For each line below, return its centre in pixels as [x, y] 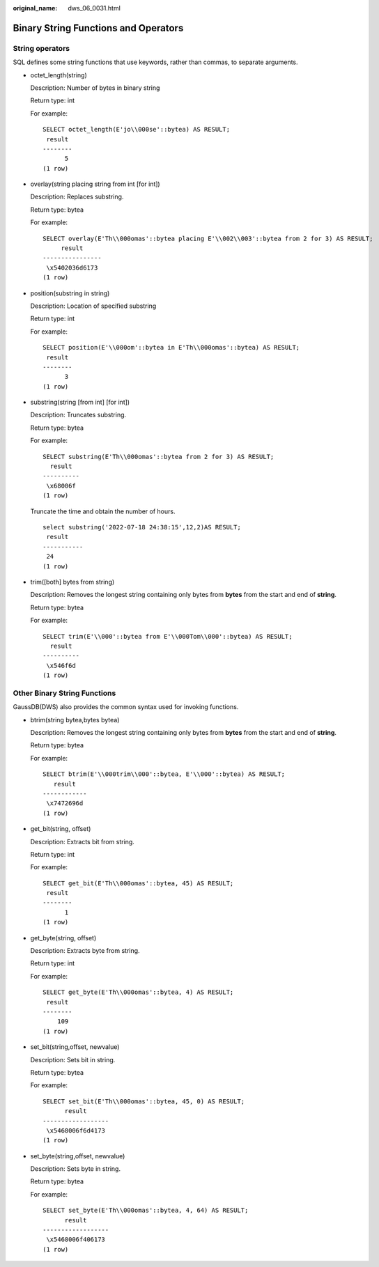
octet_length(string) [59, 75]
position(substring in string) [70, 293]
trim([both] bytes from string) [72, 582]
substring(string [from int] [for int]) [80, 402]
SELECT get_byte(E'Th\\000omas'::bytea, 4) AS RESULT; [138, 992]
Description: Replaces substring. [77, 197]
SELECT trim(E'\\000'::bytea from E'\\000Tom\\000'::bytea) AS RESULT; [168, 636]
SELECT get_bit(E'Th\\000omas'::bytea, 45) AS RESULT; [138, 883]
